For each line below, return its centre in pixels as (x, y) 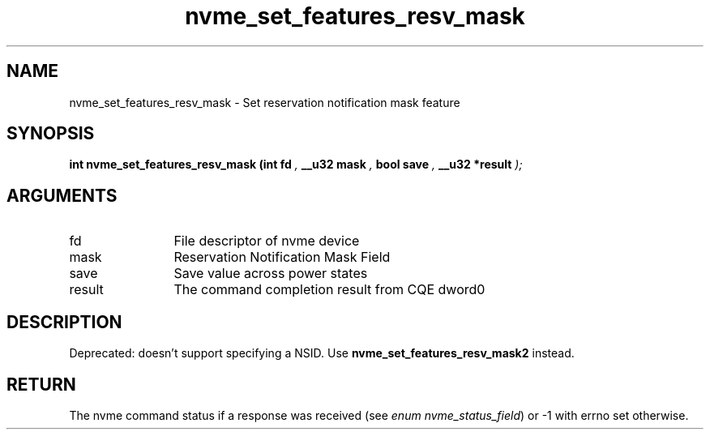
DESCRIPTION (64, 322)
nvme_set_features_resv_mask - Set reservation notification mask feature (265, 102)
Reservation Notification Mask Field (282, 257)
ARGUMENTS (62, 195)
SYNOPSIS (51, 134)
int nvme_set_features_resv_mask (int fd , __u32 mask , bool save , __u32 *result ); (296, 165)
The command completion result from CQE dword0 (329, 290)
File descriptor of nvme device (267, 241)
